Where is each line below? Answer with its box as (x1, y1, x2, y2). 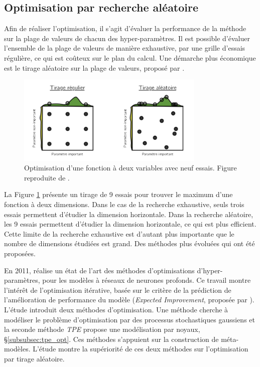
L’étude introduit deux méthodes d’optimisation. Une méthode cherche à (4, 304, 228, 314)
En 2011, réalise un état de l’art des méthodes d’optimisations (4, 265, 195, 275)
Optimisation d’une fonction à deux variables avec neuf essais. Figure (24, 162, 237, 173)
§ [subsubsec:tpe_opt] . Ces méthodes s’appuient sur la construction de (4, 333, 219, 344)
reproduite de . (24, 172, 70, 182)
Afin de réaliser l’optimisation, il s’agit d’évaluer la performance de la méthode (4, 23, 246, 34)
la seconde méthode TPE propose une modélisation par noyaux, (4, 324, 200, 334)
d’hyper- (197, 265, 223, 275)
